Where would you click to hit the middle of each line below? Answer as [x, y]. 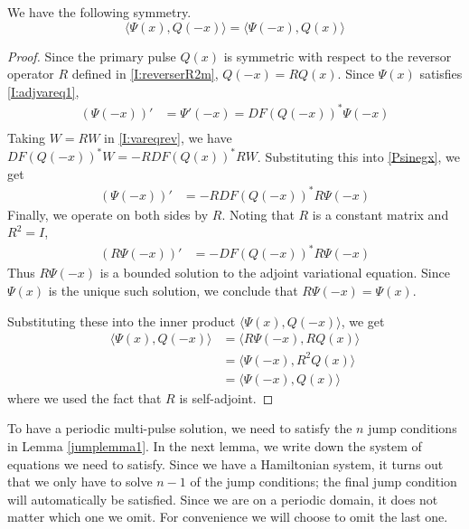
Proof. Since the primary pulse [92, 56]
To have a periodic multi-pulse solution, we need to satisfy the [180, 428]
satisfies [441, 74]
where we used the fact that [84, 397]
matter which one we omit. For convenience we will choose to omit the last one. [228, 517]
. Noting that [258, 214]
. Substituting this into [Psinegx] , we [358, 156]
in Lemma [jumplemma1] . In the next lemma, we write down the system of [215, 446]
